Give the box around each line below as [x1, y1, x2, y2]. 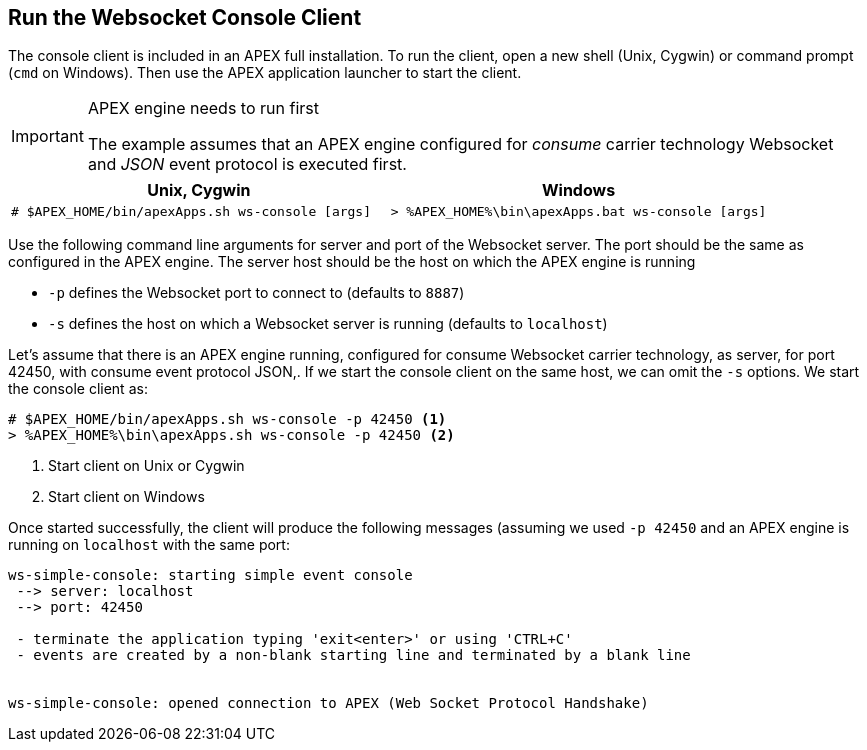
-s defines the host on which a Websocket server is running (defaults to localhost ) [48, 315, 608, 333]
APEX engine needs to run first [87, 98, 319, 119]
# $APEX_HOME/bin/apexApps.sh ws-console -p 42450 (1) [8, 411, 447, 428]
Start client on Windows [48, 488, 205, 506]
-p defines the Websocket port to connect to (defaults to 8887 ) [48, 284, 465, 302]
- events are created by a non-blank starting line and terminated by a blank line [16, 647, 691, 664]
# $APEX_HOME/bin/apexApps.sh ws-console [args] [11, 204, 372, 220]
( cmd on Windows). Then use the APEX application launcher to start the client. [8, 64, 522, 82]
